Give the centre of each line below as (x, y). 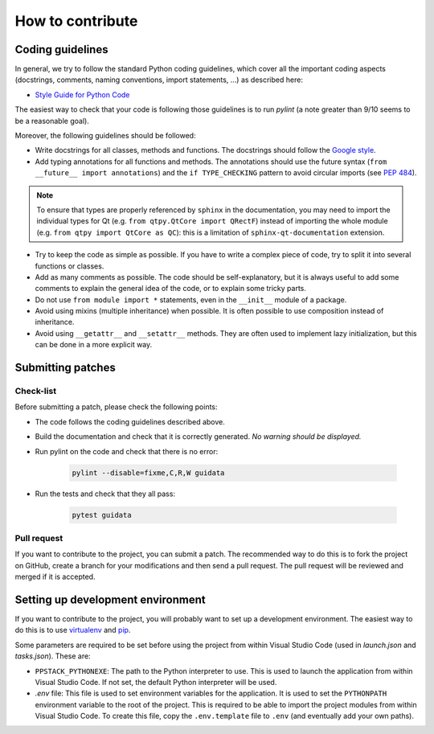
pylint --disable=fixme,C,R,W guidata (148, 473)
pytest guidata (102, 515)
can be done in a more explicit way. (94, 345)
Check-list (35, 392)
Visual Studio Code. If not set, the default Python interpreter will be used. (156, 682)
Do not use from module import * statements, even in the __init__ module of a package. (191, 299)
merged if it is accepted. (55, 577)
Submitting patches (65, 368)
